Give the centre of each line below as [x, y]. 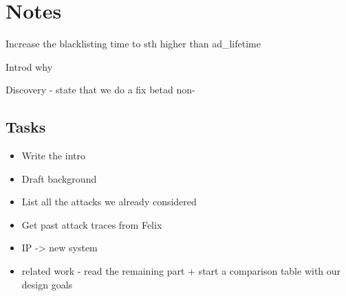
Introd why [29, 66]
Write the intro [54, 156]
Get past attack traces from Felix [92, 224]
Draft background [59, 178]
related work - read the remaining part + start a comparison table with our [181, 271]
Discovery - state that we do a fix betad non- [100, 90]
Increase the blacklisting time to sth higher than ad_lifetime [133, 44]
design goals [47, 284]
